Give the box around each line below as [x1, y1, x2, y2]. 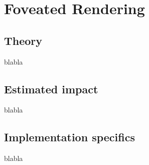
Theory [4, 32, 43, 48]
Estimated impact [4, 81, 98, 96]
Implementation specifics [4, 129, 135, 145]
